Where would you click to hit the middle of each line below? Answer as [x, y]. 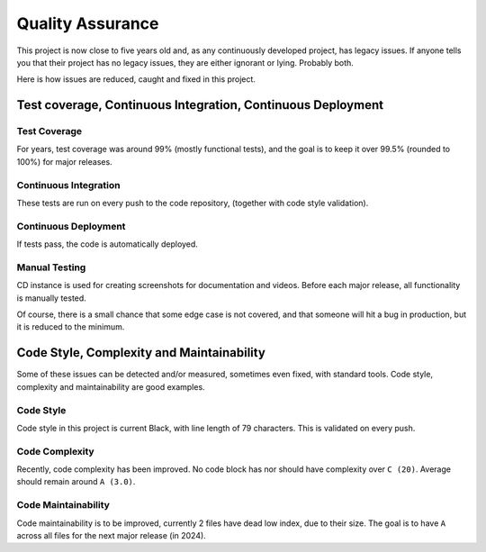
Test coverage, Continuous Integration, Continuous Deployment [200, 105]
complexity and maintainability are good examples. [111, 386]
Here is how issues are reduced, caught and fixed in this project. [136, 79]
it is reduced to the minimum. [71, 327]
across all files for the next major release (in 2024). [111, 535]
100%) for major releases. [64, 161]
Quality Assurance [88, 23]
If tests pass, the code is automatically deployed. [107, 244]
